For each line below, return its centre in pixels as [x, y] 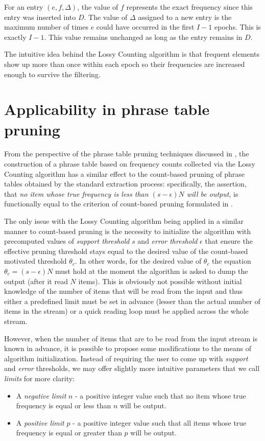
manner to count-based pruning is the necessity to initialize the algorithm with [128, 231]
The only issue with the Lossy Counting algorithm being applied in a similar [124, 221]
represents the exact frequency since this [189, 7]
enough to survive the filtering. [52, 74]
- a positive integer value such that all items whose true [160, 422]
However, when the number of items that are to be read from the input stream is [131, 338]
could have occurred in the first [145, 27]
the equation [232, 261]
